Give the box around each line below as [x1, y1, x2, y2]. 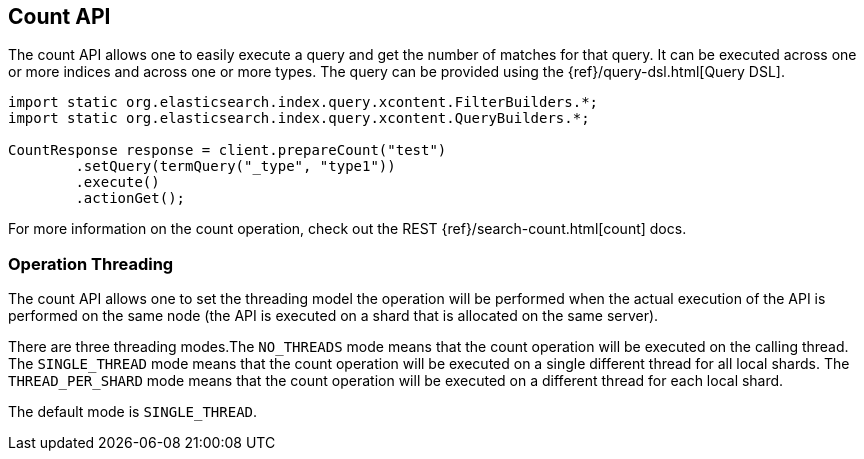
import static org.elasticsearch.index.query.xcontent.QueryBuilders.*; [8, 110, 590, 127]
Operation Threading [8, 253, 174, 274]
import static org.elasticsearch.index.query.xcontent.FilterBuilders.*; [8, 94, 599, 111]
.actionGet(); [75, 190, 186, 207]
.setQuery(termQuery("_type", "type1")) [75, 158, 396, 175]
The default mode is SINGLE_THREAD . [8, 403, 258, 421]
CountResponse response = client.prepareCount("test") [8, 142, 447, 159]
